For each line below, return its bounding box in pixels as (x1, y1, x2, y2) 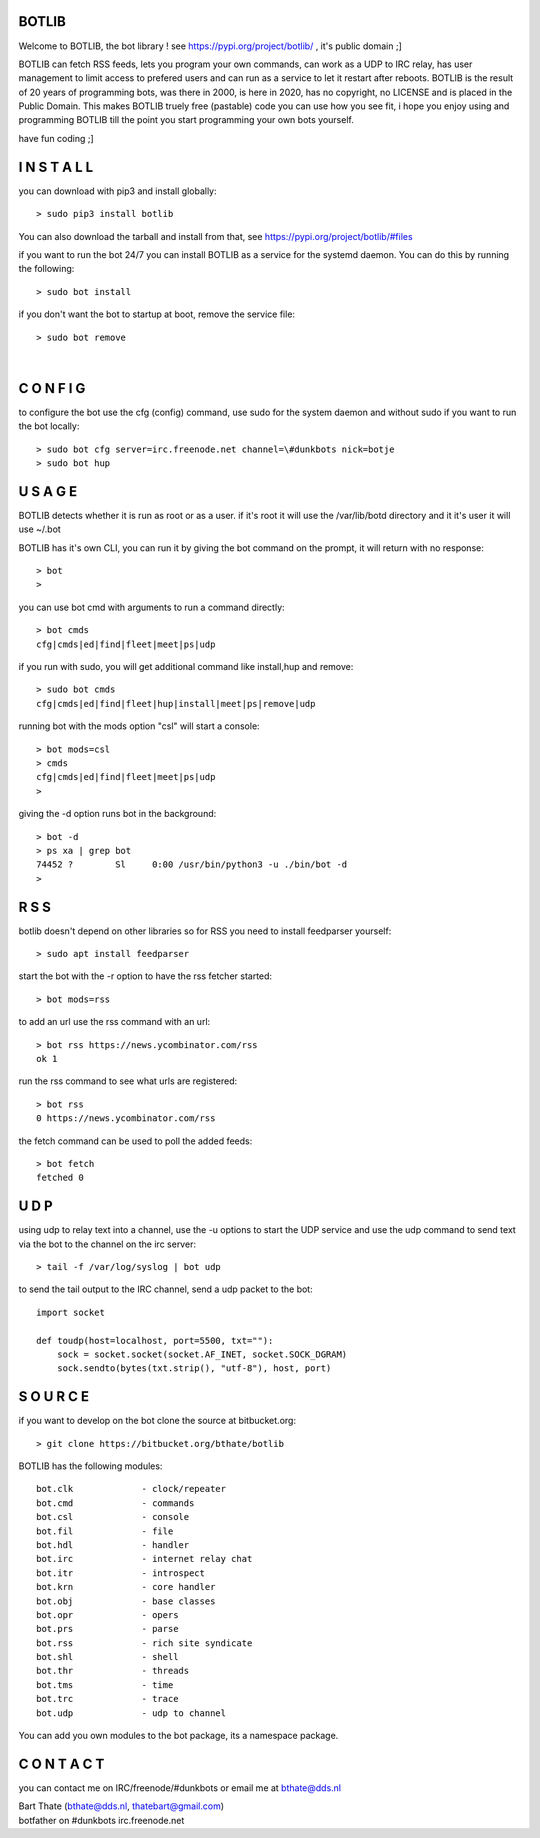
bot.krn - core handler (36, 1581, 216, 1593)
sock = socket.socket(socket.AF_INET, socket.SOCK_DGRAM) (56, 1348, 348, 1360)
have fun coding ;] (18, 132, 94, 144)
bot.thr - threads (36, 1665, 190, 1677)
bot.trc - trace (36, 1693, 179, 1705)
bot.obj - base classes (36, 1595, 216, 1607)
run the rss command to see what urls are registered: (18, 1075, 238, 1087)
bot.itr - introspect (36, 1567, 205, 1579)
